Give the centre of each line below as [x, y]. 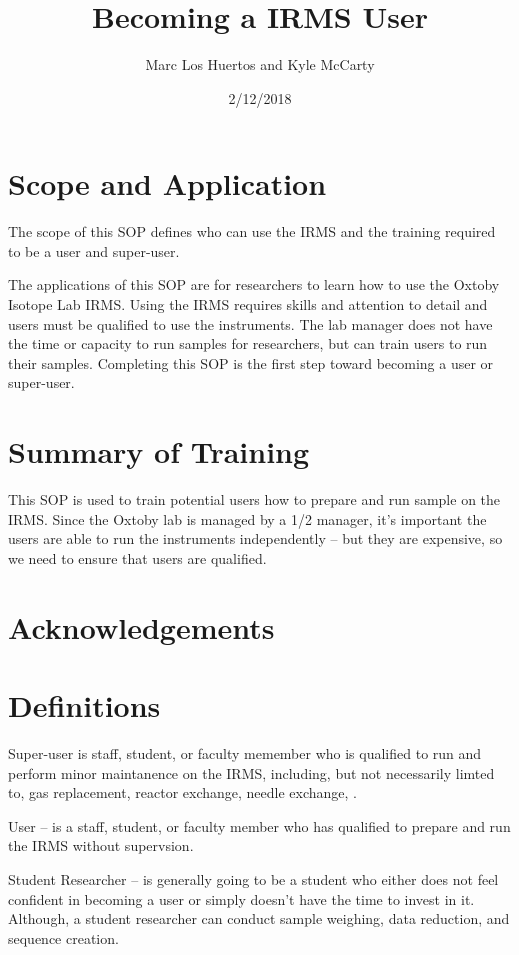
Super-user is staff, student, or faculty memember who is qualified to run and [245, 753]
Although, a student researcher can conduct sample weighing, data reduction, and [259, 918]
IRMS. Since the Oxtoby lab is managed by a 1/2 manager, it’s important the [247, 518]
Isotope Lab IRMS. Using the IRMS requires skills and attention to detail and [248, 304]
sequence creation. [63, 937]
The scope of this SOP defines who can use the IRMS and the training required [252, 231]
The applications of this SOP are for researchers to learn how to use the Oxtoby [254, 284]
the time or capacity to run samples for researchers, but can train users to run [248, 343]
